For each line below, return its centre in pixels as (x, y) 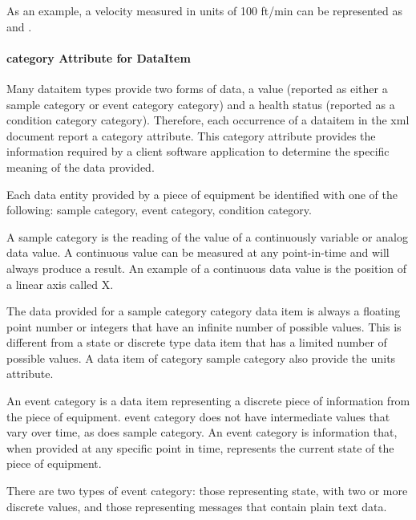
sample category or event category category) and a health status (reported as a (201, 104)
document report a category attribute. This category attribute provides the (191, 135)
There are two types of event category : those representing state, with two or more (207, 491)
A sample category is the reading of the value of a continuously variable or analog (207, 236)
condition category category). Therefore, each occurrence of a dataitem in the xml (208, 120)
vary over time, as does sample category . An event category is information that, (202, 432)
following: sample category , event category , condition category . (159, 210)
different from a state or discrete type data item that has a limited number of (197, 342)
